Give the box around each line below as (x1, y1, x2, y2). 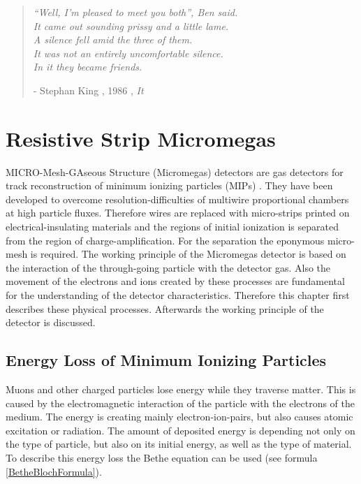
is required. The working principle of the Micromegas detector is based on (30, 247, 346, 261)
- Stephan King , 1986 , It (33, 82, 144, 97)
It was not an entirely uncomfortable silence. (33, 45, 223, 60)
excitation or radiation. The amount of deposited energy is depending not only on (6, 423, 355, 437)
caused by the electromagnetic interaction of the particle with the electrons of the (6, 395, 355, 410)
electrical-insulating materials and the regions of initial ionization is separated (6, 219, 339, 234)
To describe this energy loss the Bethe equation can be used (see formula (6, 450, 318, 464)
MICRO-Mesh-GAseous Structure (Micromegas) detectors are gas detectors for (6, 164, 344, 179)
